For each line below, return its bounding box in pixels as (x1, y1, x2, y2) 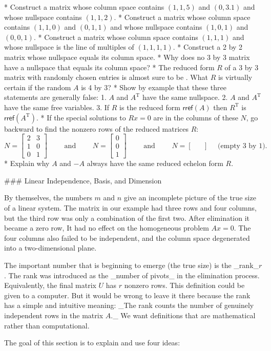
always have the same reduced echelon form (87, 158, 223, 169)
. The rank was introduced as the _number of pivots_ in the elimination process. (4, 270, 260, 280)
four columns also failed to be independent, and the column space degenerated (4, 232, 250, 243)
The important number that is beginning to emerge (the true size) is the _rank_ (4, 259, 259, 270)
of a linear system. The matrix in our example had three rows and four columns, (4, 202, 257, 213)
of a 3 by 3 (224, 61, 259, 72)
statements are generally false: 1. (4, 92, 107, 102)
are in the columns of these (153, 112, 238, 122)
